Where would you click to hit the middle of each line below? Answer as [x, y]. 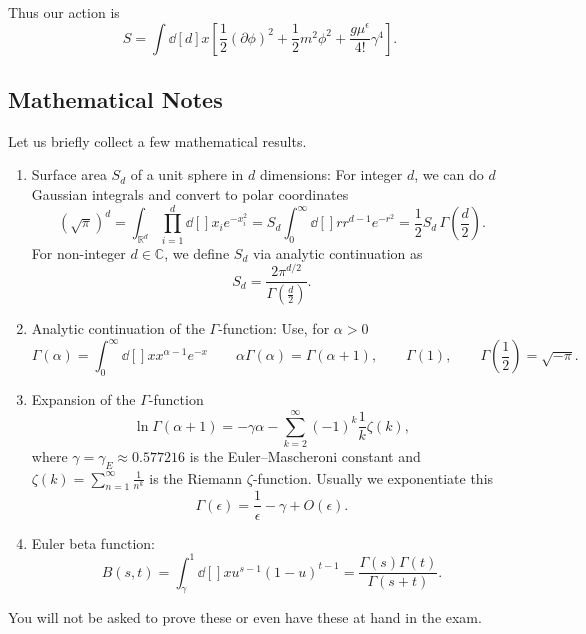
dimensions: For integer [331, 174]
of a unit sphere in [187, 174]
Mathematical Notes [115, 98]
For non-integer [78, 252]
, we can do [449, 174]
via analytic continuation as [337, 252]
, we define [197, 252]
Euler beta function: [93, 542]
